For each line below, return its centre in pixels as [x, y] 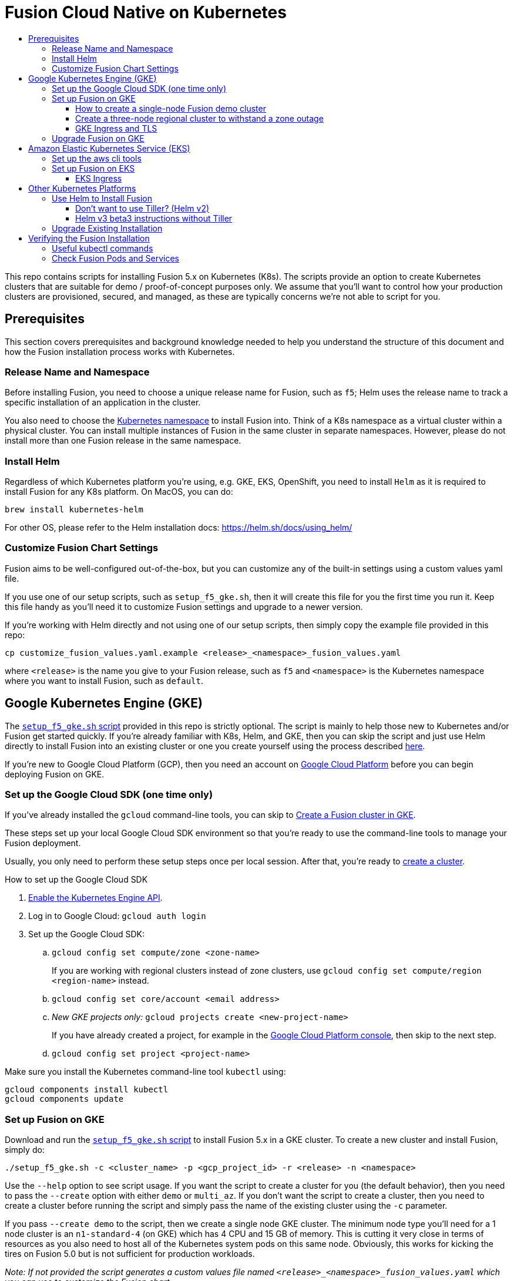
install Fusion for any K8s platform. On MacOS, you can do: [119, 492]
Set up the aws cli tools [97, 158]
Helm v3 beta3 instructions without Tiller [154, 218]
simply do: [25, 1150]
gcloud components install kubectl [87, 1090]
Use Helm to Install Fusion [102, 198]
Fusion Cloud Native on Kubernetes [146, 12]
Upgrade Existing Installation [107, 228]
